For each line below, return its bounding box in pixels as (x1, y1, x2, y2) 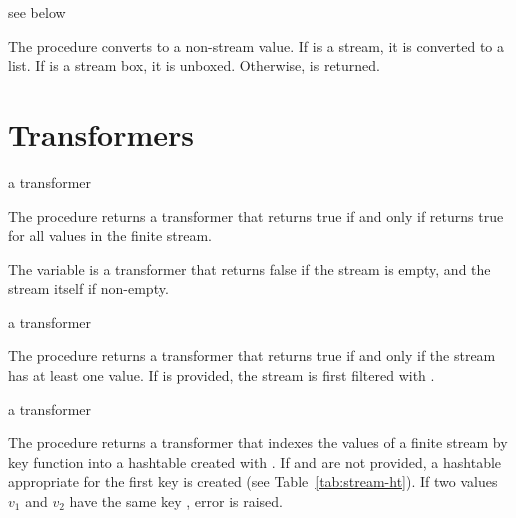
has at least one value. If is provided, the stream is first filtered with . (8, 365, 435, 386)
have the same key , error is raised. (69, 491, 283, 512)
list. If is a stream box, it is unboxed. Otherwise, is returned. (8, 55, 381, 76)
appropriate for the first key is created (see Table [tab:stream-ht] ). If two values (8, 471, 498, 492)
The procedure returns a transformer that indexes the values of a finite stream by (8, 432, 508, 453)
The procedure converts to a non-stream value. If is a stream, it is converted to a (8, 35, 504, 56)
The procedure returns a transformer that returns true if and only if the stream (8, 345, 496, 366)
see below (8, 2, 66, 22)
